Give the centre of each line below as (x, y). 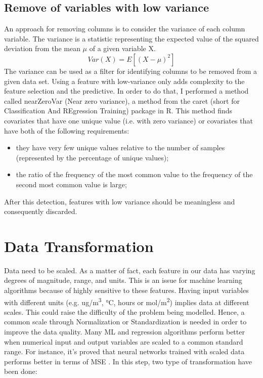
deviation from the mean (42, 48)
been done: (21, 371)
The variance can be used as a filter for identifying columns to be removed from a (131, 71)
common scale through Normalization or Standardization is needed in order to (125, 322)
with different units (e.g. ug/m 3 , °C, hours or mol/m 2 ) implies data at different (127, 301)
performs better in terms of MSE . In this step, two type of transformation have (128, 361)
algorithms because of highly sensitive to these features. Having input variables (126, 290)
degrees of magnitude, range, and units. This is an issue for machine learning (123, 280)
